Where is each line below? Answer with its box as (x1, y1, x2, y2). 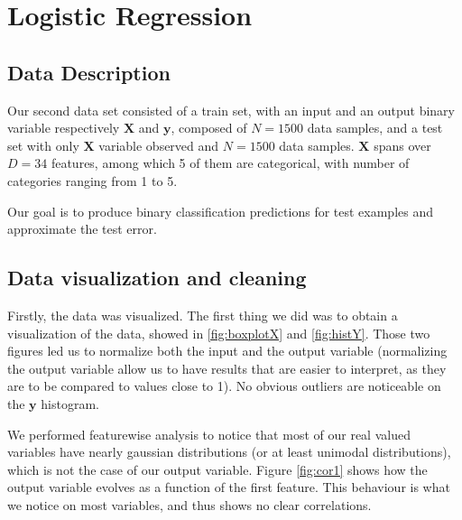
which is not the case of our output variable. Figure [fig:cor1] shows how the (7, 460, 428, 478)
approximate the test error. (7, 219, 157, 238)
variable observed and (98, 135, 219, 154)
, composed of (171, 118, 247, 137)
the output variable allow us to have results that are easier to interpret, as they (7, 358, 447, 377)
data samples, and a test (307, 118, 443, 137)
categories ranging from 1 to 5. (7, 171, 178, 190)
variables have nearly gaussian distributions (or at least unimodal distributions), (7, 442, 451, 461)
